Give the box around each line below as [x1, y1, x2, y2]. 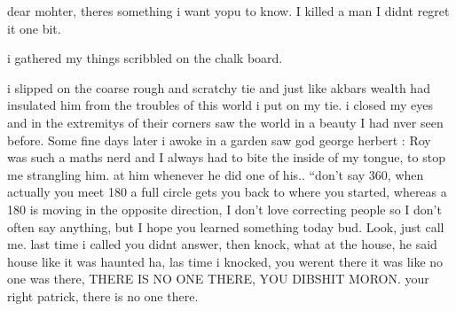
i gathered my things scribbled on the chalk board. [7, 49, 283, 67]
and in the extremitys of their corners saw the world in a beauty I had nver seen [7, 113, 444, 131]
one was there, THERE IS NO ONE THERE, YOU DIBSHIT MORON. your [7, 269, 429, 288]
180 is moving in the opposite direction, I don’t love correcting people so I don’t [7, 199, 442, 218]
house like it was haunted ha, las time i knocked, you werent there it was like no [7, 252, 444, 270]
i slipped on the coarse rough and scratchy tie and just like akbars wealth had [7, 78, 430, 97]
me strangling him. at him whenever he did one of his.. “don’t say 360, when [7, 165, 424, 183]
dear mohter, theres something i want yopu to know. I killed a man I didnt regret [7, 2, 450, 19]
